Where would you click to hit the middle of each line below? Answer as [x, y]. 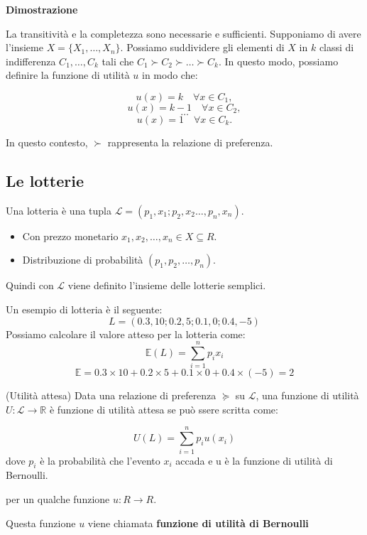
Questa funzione [41, 523]
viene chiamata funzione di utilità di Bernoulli [198, 523]
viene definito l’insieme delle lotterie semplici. [167, 285]
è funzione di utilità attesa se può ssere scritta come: [164, 409]
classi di [336, 47]
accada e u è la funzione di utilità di [254, 460]
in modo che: [170, 75]
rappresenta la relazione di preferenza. [190, 142]
